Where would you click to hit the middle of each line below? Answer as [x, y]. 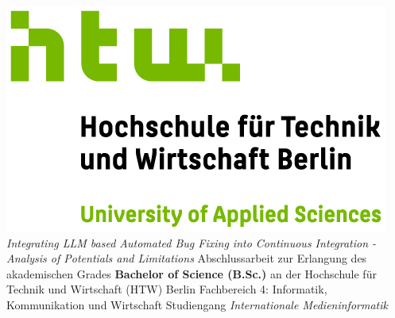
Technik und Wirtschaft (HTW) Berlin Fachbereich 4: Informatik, [167, 289]
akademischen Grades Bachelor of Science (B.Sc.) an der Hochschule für [192, 273]
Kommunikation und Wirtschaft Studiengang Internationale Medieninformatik [197, 304]
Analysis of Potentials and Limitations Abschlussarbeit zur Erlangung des [187, 258]
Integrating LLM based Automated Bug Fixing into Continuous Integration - [192, 242]
